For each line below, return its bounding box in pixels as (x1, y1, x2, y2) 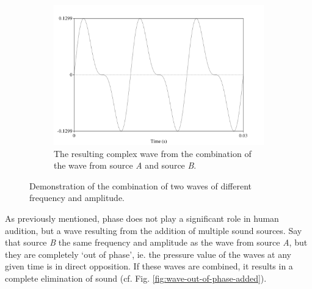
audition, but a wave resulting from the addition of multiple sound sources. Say (5, 224, 302, 236)
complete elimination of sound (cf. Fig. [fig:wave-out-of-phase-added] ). (5, 272, 267, 285)
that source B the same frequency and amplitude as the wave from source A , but (5, 236, 308, 249)
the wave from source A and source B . (54, 159, 197, 172)
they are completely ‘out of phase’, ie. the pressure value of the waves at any (5, 247, 291, 260)
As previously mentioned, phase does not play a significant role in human (5, 212, 279, 225)
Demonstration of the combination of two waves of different (29, 179, 252, 192)
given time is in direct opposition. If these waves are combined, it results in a (5, 260, 293, 273)
